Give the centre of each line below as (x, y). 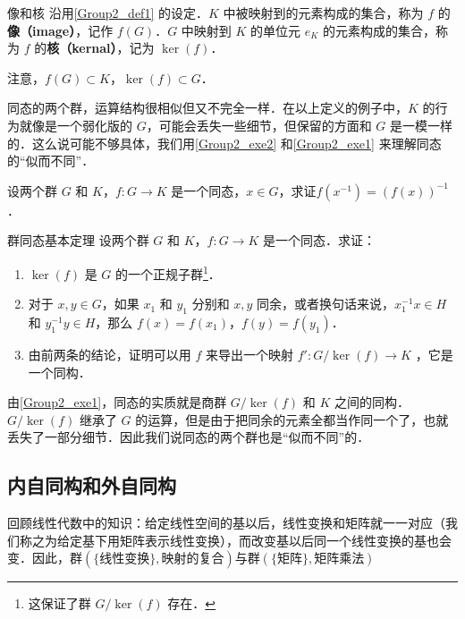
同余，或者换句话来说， (326, 304)
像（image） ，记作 (60, 30)
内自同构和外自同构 (92, 485)
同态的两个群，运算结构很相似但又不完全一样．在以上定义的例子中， (207, 108)
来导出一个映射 (250, 354)
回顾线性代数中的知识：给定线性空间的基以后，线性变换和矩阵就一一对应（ (226, 523)
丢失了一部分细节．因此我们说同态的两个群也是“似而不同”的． (189, 437)
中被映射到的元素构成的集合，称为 (323, 13)
